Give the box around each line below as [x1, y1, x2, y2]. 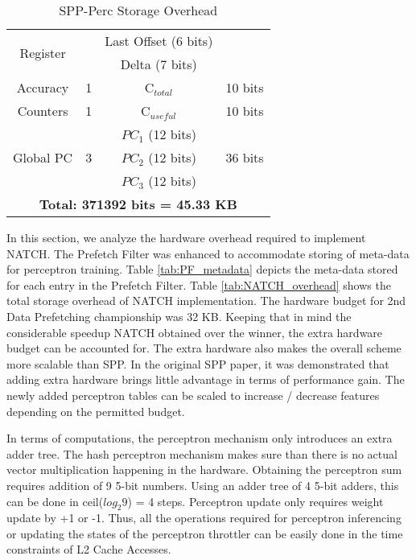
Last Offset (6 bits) [105, 31, 213, 50]
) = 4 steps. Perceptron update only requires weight [127, 492, 384, 509]
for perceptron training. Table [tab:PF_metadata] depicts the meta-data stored [6, 261, 398, 278]
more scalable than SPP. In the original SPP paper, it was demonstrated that [6, 355, 389, 372]
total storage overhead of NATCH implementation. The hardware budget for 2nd [6, 292, 406, 309]
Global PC [13, 148, 73, 167]
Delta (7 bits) [120, 55, 197, 73]
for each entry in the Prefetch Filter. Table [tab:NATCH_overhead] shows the [6, 276, 391, 293]
